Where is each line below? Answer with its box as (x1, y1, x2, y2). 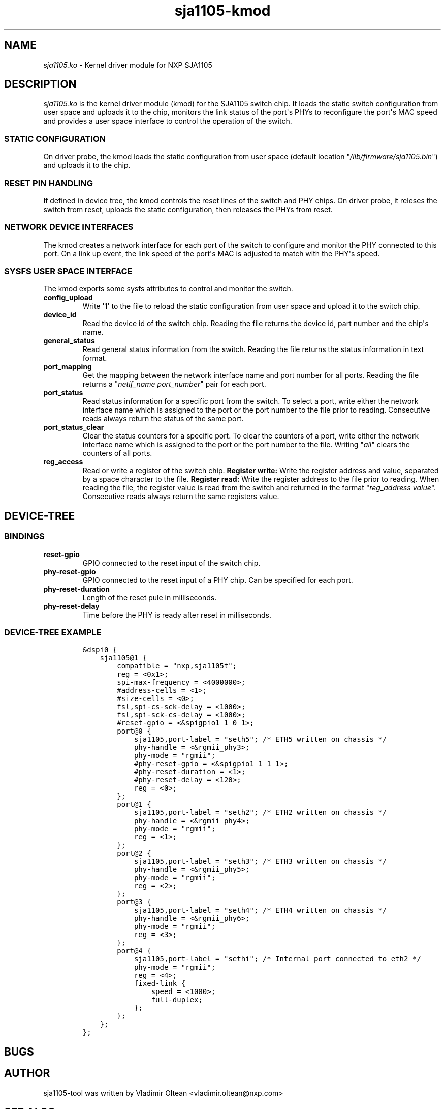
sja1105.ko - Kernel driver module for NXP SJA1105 (43, 60, 212, 69)
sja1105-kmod (174, 2, 271, 19)
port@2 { (117, 849, 151, 858)
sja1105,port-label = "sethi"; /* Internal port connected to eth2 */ (134, 955, 421, 964)
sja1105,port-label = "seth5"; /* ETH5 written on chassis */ (134, 735, 387, 744)
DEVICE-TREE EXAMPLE (4, 627, 102, 638)
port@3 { (117, 898, 151, 907)
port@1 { (117, 800, 151, 809)
